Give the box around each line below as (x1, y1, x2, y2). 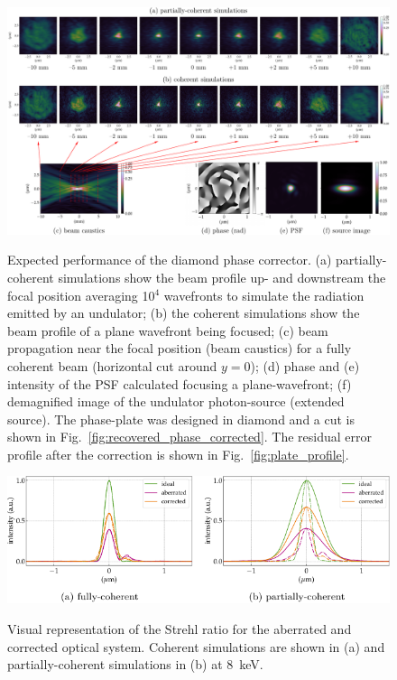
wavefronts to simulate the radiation (163, 285, 365, 304)
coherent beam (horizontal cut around (7, 356, 217, 375)
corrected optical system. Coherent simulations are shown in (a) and (7, 637, 385, 656)
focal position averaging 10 (7, 285, 155, 304)
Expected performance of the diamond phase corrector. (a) (7, 250, 332, 269)
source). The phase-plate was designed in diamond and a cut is (7, 409, 355, 428)
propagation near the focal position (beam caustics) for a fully (7, 339, 352, 358)
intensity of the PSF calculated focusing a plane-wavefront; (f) (7, 374, 352, 393)
